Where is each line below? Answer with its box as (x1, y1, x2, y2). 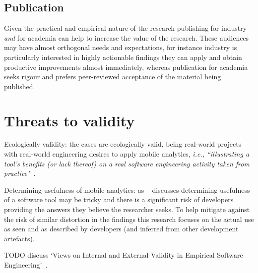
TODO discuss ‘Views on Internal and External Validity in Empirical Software (4, 250, 243, 260)
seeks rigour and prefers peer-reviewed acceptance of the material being (4, 71, 221, 82)
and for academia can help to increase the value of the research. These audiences (4, 32, 249, 43)
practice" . (4, 168, 36, 178)
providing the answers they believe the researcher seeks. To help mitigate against (4, 204, 250, 215)
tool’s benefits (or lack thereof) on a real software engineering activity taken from (4, 158, 250, 168)
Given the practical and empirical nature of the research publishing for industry (4, 23, 247, 33)
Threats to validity (4, 110, 135, 130)
